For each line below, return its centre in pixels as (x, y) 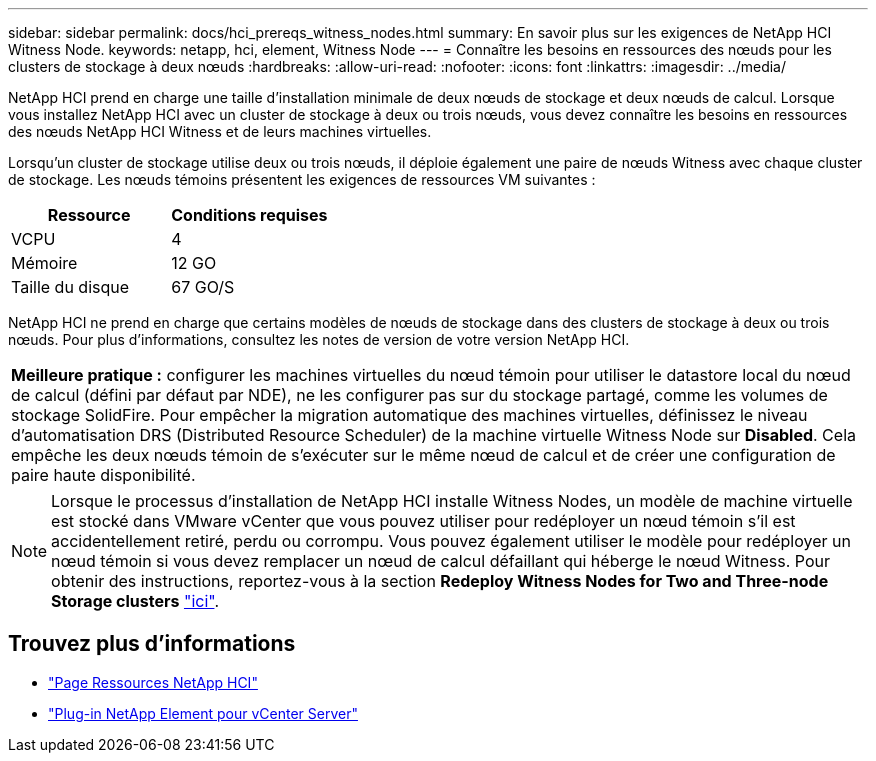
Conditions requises (249, 215)
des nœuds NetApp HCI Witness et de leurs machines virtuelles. (220, 131)
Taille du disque (70, 287)
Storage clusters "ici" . (135, 601)
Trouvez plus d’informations (152, 644)
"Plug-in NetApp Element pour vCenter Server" (203, 713)
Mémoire (44, 263)
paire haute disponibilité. (103, 475)
